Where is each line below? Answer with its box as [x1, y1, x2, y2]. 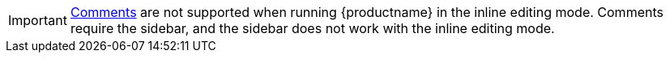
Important [8, 12, 67, 28]
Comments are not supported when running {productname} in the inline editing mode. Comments [70, 4, 664, 20]
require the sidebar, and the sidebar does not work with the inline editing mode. [70, 20, 555, 36]
